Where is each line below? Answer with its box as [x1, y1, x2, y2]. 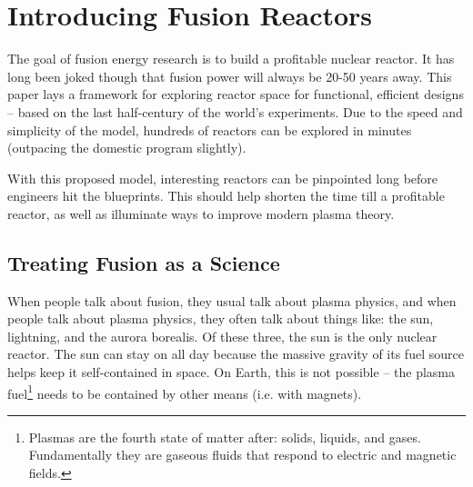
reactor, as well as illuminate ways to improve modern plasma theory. [7, 204, 395, 223]
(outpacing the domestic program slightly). [7, 138, 247, 157]
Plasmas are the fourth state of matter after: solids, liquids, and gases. [28, 427, 421, 446]
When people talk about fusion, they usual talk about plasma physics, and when [7, 291, 457, 310]
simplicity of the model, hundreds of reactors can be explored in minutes [7, 120, 412, 139]
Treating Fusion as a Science [7, 248, 280, 276]
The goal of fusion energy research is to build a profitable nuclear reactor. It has [7, 49, 455, 68]
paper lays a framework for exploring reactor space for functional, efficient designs [7, 84, 464, 104]
